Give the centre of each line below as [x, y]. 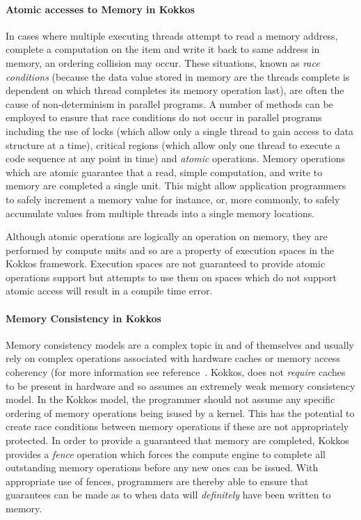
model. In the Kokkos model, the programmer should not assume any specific [170, 399]
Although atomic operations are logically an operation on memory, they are [167, 236]
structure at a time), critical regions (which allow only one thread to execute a [173, 144]
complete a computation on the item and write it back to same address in [163, 49]
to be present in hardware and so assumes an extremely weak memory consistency [180, 385]
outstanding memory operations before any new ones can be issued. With [162, 467]
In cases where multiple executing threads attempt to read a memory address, [172, 35]
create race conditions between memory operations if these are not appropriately [177, 426]
